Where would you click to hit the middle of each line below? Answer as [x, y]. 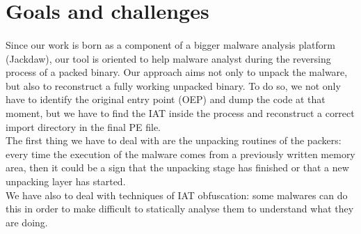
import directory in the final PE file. [83, 126]
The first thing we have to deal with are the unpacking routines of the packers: [174, 140]
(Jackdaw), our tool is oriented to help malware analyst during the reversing [168, 58]
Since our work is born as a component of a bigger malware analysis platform [170, 44]
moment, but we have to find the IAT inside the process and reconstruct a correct [180, 112]
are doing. [27, 222]
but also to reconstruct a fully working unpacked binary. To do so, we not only [173, 85]
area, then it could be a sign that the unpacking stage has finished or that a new [177, 167]
